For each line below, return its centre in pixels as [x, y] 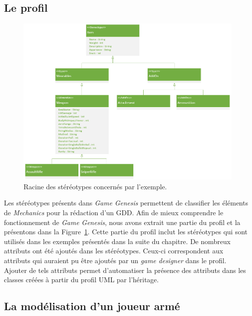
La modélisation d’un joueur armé [92, 306]
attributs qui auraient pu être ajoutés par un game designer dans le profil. [115, 260]
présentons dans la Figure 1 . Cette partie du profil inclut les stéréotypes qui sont [126, 232]
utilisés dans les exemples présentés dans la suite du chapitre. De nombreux [117, 241]
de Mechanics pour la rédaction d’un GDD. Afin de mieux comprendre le [114, 212]
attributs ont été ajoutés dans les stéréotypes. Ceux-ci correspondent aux [114, 251]
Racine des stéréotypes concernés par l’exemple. [95, 186]
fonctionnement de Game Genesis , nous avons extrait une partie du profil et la [122, 222]
